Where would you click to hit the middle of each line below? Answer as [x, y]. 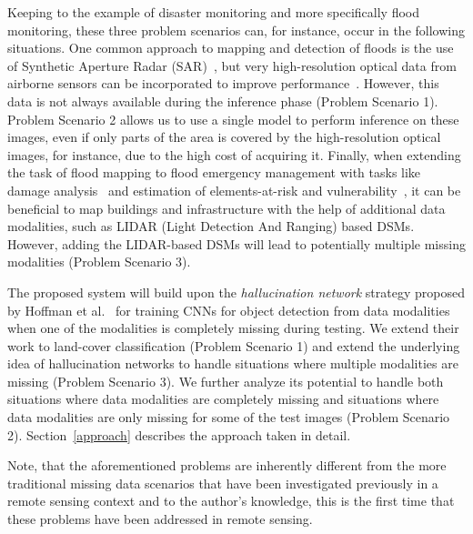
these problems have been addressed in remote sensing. [160, 519]
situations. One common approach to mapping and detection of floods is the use [231, 48]
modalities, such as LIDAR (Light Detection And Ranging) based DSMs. [211, 226]
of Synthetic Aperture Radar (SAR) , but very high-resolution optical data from [232, 65]
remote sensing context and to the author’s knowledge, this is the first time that [231, 501]
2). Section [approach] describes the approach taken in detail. [179, 434]
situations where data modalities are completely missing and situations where [223, 399]
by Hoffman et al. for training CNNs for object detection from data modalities [229, 310]
